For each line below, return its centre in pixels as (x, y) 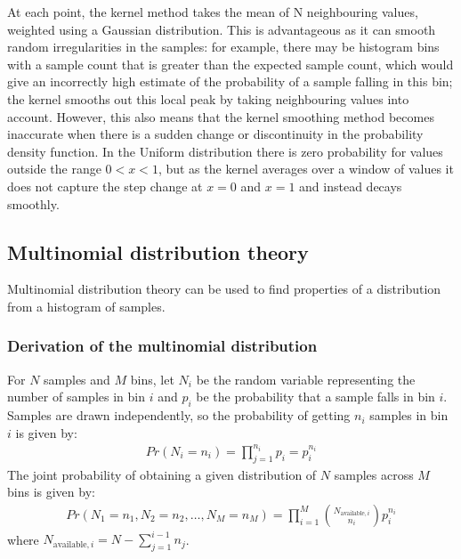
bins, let (152, 379)
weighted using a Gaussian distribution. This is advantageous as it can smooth (222, 29)
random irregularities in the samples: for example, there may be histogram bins (223, 47)
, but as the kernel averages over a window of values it (306, 169)
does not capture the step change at (105, 186)
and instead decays (351, 186)
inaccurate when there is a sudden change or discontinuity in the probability (215, 134)
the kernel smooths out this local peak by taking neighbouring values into (208, 98)
